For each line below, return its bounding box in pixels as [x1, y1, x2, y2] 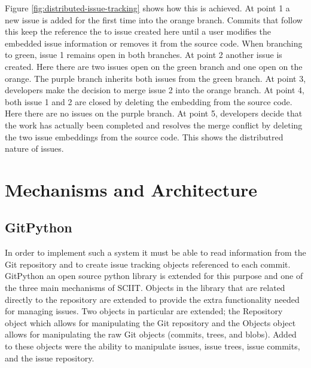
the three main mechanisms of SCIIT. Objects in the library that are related [5, 281, 285, 294]
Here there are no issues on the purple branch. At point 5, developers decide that [5, 107, 303, 119]
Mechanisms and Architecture [5, 177, 258, 201]
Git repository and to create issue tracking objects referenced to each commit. [5, 257, 291, 270]
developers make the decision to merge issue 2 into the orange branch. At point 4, [5, 84, 304, 96]
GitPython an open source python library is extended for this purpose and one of [5, 269, 303, 282]
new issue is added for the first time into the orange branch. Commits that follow [5, 13, 303, 26]
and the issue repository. [5, 351, 94, 364]
